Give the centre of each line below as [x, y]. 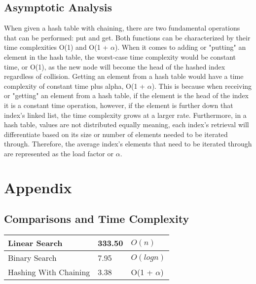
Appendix [38, 187]
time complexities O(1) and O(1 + [56, 47]
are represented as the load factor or [59, 153]
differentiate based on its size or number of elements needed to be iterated [116, 134]
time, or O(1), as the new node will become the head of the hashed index [115, 66]
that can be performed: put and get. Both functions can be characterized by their [127, 37]
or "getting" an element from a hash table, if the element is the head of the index [127, 95]
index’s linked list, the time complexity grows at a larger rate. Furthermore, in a [125, 115]
